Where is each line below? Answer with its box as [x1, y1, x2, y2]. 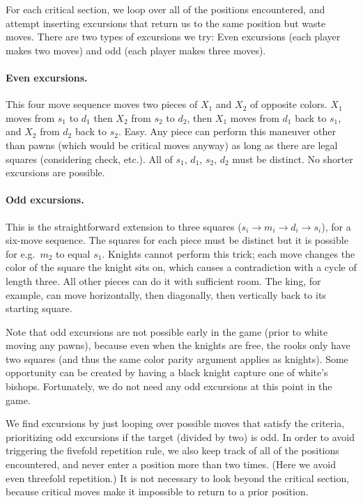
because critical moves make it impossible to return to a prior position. [6, 484, 309, 499]
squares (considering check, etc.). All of [6, 151, 173, 166]
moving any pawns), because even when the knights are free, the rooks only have [6, 338, 350, 353]
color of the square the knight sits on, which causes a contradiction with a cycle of [6, 260, 357, 274]
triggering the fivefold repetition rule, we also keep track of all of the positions [6, 443, 339, 458]
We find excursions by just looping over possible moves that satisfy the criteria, [6, 416, 345, 431]
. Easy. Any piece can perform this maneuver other [118, 124, 336, 139]
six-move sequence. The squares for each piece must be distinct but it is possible [6, 233, 348, 247]
